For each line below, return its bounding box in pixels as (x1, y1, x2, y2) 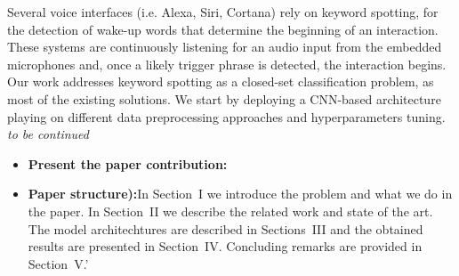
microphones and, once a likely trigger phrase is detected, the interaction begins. (7, 54, 447, 73)
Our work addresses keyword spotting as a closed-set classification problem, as (7, 72, 434, 91)
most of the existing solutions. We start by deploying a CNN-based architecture (7, 89, 441, 108)
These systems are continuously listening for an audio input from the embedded (7, 37, 442, 56)
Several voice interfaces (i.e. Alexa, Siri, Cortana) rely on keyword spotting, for (7, 3, 439, 20)
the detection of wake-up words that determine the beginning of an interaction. (7, 20, 439, 38)
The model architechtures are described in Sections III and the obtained (28, 219, 423, 238)
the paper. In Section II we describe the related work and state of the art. (28, 201, 433, 220)
